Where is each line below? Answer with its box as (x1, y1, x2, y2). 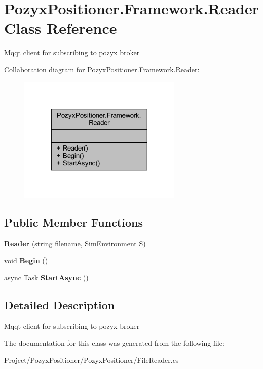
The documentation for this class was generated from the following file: (4, 338, 224, 348)
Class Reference (4, 18, 117, 39)
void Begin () (4, 255, 48, 266)
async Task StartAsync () (4, 272, 89, 282)
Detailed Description (4, 297, 115, 312)
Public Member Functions (4, 214, 143, 230)
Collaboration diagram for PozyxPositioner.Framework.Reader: (4, 64, 200, 75)
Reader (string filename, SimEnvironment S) (4, 238, 146, 248)
